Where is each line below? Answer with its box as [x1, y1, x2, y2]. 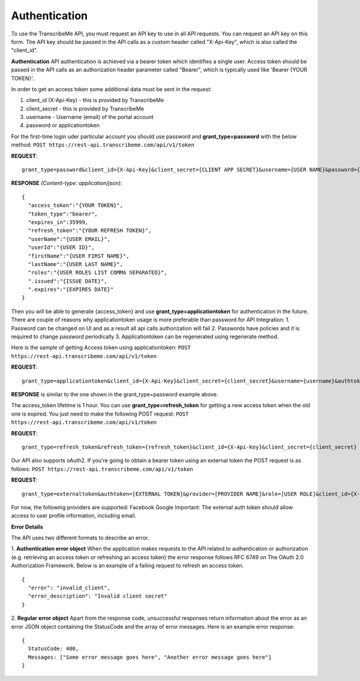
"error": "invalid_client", [28, 584, 111, 592]
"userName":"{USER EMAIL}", [28, 235, 111, 243]
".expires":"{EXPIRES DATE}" [28, 286, 114, 293]
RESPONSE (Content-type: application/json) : [11, 180, 122, 187]
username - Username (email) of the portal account [26, 114, 154, 121]
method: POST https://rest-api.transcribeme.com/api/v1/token [11, 141, 195, 148]
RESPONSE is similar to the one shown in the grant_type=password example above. [11, 391, 218, 398]
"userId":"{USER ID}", [28, 244, 95, 251]
